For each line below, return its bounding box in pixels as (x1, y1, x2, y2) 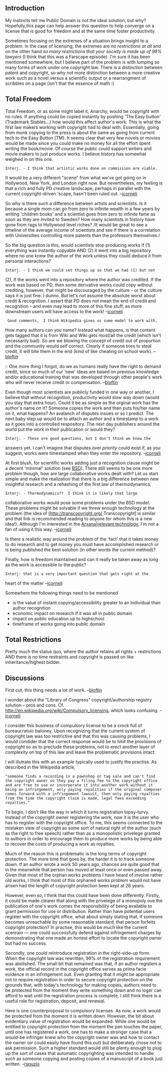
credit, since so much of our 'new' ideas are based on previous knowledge (5, 369, 159, 375)
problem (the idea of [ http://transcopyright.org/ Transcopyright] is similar (5, 510, 156, 516)
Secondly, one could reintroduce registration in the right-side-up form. (5, 950, 150, 956)
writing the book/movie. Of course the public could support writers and (5, 145, 152, 151)
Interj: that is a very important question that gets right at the (5, 571, 149, 576)
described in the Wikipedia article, (5, 764, 76, 770)
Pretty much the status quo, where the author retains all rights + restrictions (5, 649, 161, 655)
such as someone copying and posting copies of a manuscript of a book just (5, 1055, 163, 1062)
